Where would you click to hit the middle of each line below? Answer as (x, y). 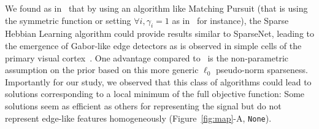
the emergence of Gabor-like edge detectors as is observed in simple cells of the (153, 45)
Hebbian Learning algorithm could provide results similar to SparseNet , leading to (160, 33)
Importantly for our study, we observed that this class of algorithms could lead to (158, 81)
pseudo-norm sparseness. (262, 70)
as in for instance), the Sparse (230, 20)
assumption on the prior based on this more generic (102, 70)
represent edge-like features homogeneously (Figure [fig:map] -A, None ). (138, 118)
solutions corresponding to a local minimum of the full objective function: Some (155, 94)
